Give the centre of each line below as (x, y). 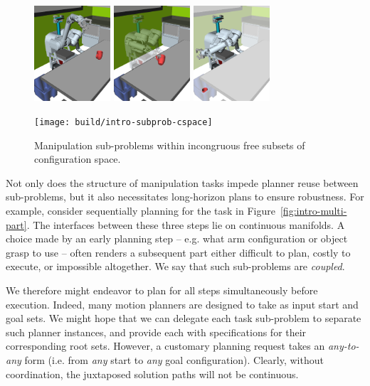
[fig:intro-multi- (313, 211)
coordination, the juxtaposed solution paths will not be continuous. (152, 374)
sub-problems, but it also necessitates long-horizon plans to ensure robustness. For (185, 197)
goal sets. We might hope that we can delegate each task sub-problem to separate (184, 318)
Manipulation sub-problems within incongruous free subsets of (170, 145)
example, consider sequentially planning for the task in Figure (141, 211)
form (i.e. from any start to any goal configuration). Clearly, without (174, 359)
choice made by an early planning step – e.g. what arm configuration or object (177, 238)
